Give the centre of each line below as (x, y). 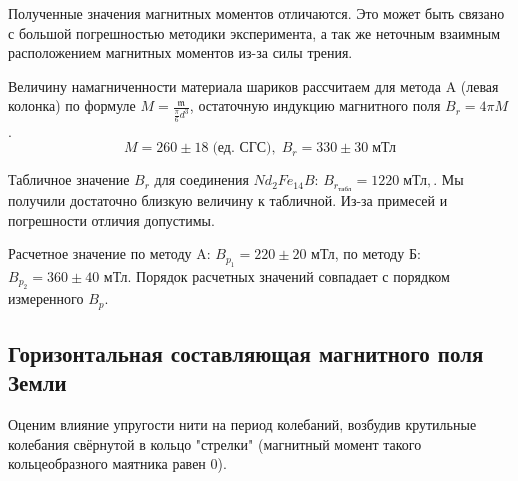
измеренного (46, 298)
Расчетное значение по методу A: (109, 253)
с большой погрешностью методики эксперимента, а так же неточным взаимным (254, 32)
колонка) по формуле (72, 105)
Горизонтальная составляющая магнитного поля (246, 352)
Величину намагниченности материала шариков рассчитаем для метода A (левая (253, 85)
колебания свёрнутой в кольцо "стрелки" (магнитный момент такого (215, 443)
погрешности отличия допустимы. (111, 219)
